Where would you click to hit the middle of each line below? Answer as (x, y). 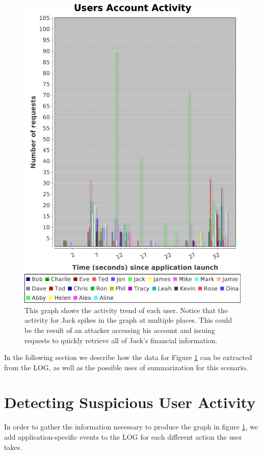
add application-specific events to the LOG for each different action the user (123, 437)
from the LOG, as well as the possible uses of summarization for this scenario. (126, 367)
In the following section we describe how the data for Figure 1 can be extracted (128, 357)
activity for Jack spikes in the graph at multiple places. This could (128, 320)
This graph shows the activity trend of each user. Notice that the (126, 310)
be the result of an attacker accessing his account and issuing (120, 330)
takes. (13, 447)
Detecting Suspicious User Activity (130, 402)
